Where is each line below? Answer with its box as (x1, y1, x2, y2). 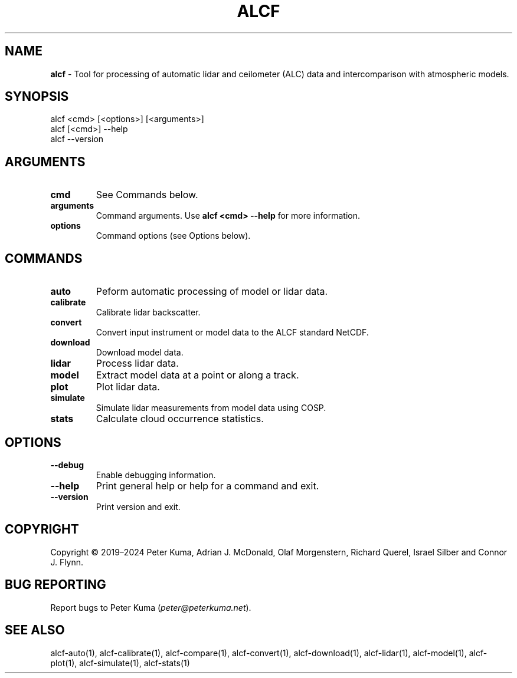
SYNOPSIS (5, 89, 69, 104)
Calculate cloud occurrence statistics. (96, 413, 264, 425)
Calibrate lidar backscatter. (96, 307, 201, 318)
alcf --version (50, 134, 104, 144)
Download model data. (96, 347, 184, 358)
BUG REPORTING (5, 577, 106, 593)
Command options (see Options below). (96, 231, 251, 241)
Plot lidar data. (96, 381, 160, 393)
